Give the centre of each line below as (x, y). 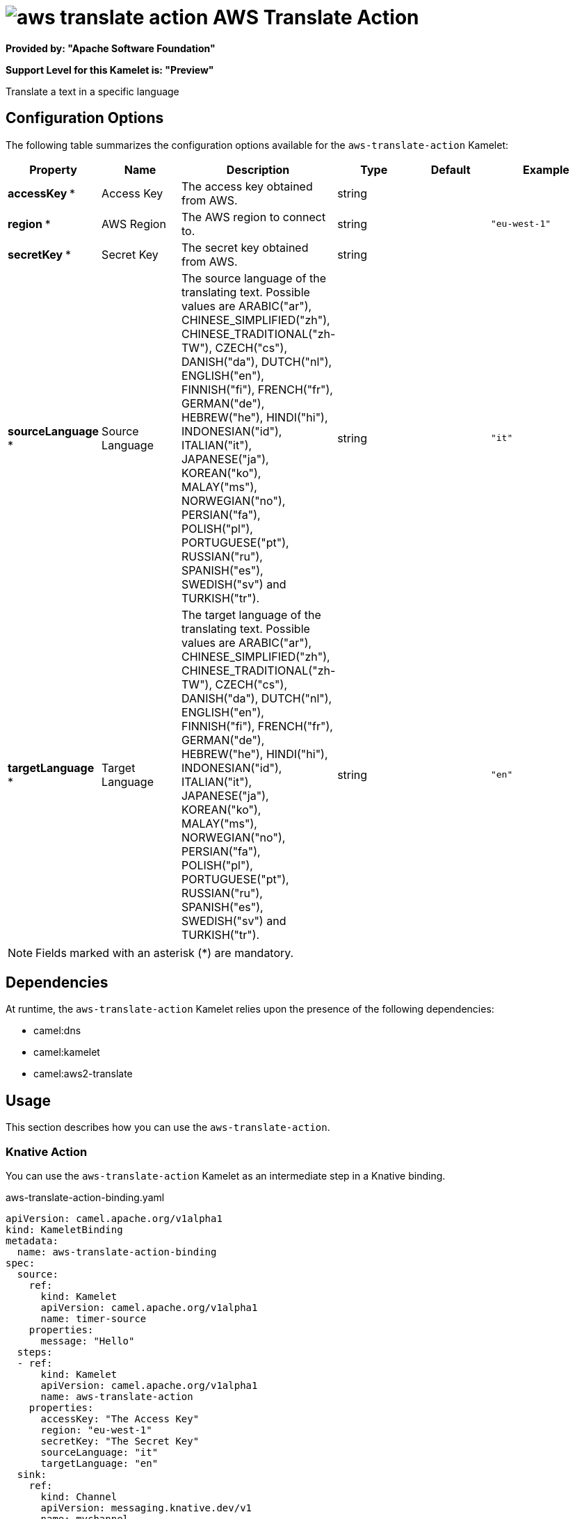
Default (451, 169)
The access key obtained (247, 186)
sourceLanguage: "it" (99, 1453)
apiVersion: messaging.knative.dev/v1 (146, 1508)
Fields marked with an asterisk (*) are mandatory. (165, 953)
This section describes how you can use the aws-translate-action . (168, 1127)
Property (53, 169)
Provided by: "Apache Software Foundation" (111, 48)
